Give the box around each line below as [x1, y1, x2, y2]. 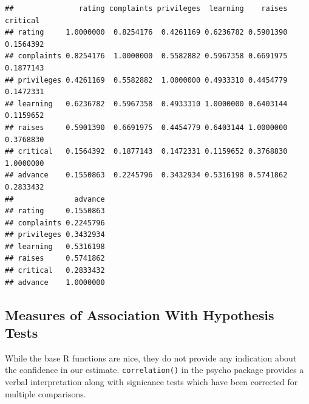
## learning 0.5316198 [5, 242, 105, 251]
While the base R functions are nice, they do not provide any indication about [5, 351, 297, 364]
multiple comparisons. [5, 387, 86, 400]
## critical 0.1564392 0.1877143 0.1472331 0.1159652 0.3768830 [5, 147, 288, 156]
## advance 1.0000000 [5, 278, 105, 287]
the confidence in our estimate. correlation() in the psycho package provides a [5, 363, 304, 376]
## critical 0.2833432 [5, 266, 105, 275]
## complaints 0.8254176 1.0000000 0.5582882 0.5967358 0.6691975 [5, 52, 288, 61]
